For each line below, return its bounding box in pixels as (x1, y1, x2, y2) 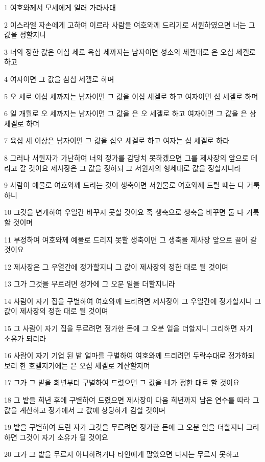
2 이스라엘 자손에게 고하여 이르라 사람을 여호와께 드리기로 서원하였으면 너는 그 (4, 19, 255, 30)
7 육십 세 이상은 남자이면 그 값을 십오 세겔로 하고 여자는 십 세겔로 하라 (4, 135, 230, 146)
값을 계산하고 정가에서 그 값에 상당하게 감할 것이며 (4, 404, 165, 415)
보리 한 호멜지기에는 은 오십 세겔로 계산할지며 (4, 360, 150, 370)
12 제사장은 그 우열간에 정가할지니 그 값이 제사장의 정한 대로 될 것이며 (4, 261, 228, 272)
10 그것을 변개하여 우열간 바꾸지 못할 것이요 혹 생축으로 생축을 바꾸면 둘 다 (4, 207, 244, 217)
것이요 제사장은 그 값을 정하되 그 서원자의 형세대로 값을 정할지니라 (28, 162, 241, 173)
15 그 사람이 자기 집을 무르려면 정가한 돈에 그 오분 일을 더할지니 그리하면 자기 (4, 323, 253, 334)
